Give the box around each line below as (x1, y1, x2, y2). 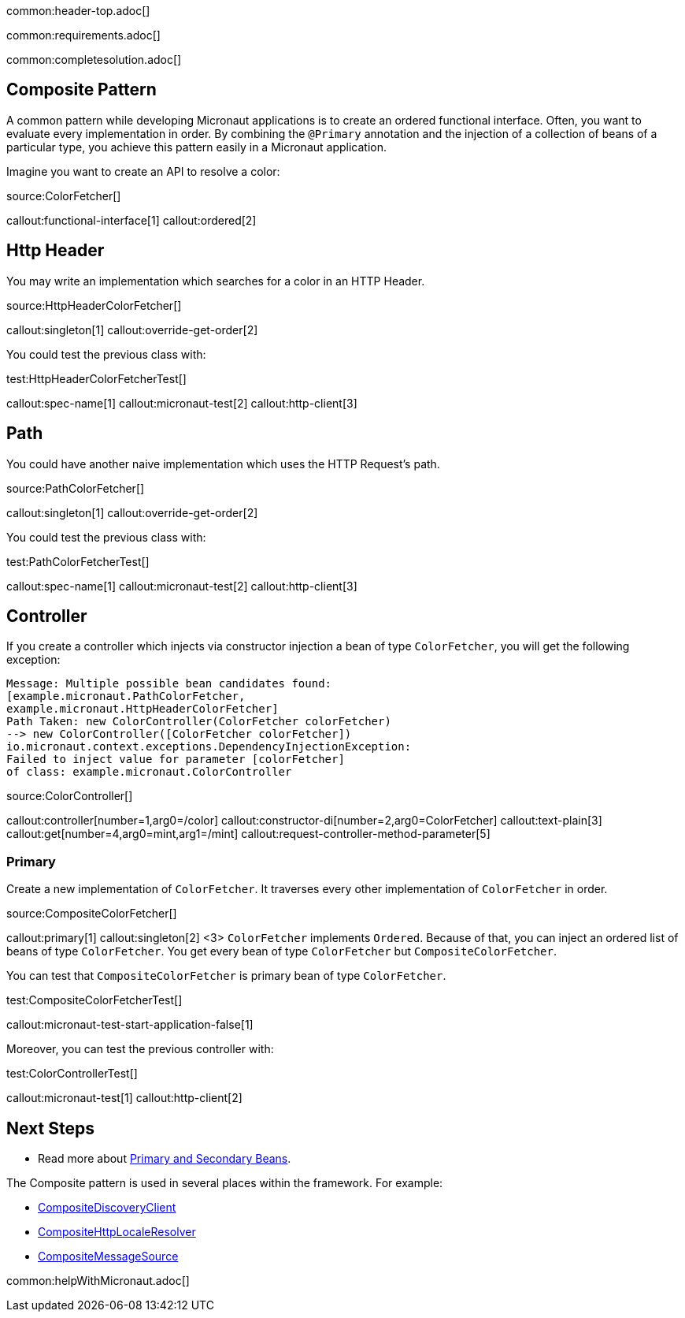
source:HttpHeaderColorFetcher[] (6, 298, 182, 312)
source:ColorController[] (6, 789, 133, 803)
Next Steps (6, 1118, 94, 1138)
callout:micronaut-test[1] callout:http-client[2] (6, 1091, 243, 1105)
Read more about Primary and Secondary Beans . (38, 1151, 291, 1165)
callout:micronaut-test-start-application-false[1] (6, 1018, 254, 1032)
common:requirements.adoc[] (6, 28, 161, 42)
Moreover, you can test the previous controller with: (6, 1042, 274, 1056)
